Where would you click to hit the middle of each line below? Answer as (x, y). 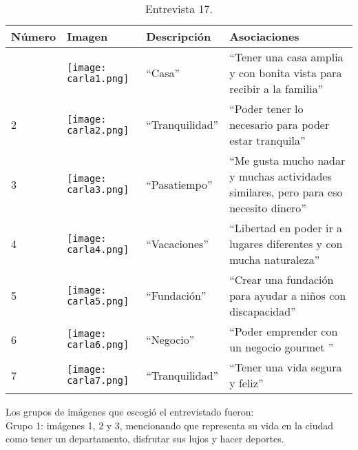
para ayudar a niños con (288, 295)
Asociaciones (264, 36)
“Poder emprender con (284, 331)
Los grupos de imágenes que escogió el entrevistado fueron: (130, 411)
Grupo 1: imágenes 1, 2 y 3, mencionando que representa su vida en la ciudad (170, 425)
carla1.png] (98, 78)
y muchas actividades (281, 176)
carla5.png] (98, 301)
